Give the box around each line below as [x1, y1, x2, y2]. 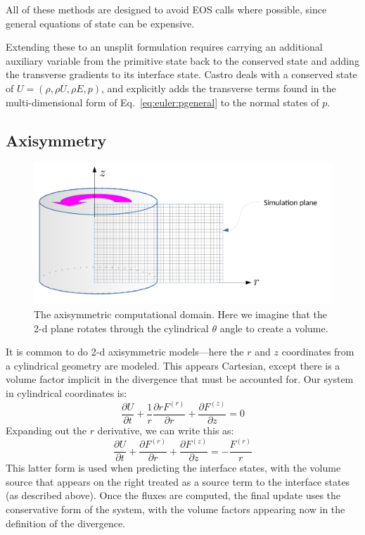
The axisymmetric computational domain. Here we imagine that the [34, 306, 328, 321]
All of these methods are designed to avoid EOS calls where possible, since [6, 2, 327, 16]
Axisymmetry [6, 129, 107, 151]
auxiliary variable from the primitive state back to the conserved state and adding [6, 53, 359, 68]
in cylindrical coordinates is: [6, 385, 127, 400]
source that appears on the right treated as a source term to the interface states [6, 474, 350, 489]
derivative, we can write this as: [97, 423, 234, 438]
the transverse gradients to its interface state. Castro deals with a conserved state [6, 67, 357, 82]
